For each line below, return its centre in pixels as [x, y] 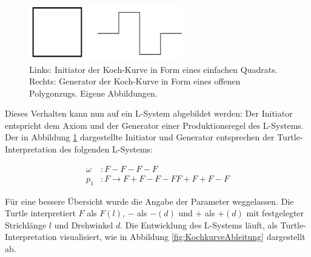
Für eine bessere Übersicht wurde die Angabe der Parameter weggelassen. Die [149, 201]
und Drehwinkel [84, 224]
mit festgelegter [275, 213]
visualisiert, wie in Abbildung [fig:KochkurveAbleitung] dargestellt [182, 237]
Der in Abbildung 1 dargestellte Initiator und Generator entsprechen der [140, 137]
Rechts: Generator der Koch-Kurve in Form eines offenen [135, 81]
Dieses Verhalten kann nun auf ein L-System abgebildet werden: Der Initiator [149, 113]
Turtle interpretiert [40, 213]
